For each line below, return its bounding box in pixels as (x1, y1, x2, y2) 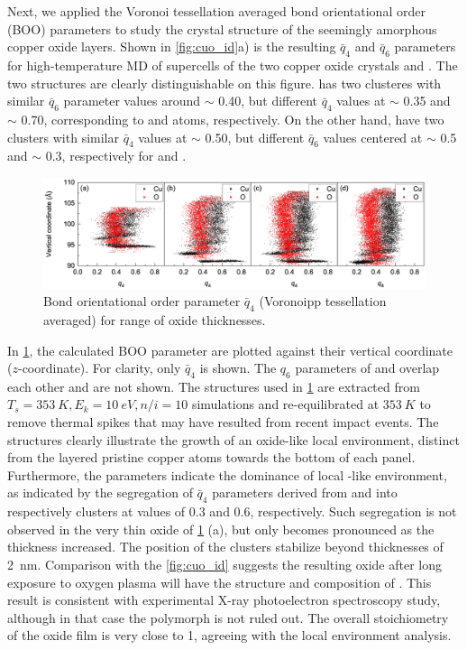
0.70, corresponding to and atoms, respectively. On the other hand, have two (21, 109, 444, 128)
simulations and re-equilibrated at (191, 395, 380, 413)
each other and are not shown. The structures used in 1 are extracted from (7, 376, 420, 395)
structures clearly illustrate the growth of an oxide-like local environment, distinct (7, 430, 460, 449)
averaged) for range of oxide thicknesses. (43, 310, 266, 329)
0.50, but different (205, 127, 305, 146)
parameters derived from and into (212, 483, 398, 502)
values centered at (323, 127, 423, 146)
